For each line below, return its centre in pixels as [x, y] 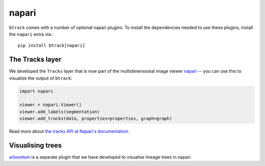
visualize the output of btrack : [40, 78]
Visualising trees [36, 145]
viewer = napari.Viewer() [51, 105]
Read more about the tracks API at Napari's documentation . [69, 131]
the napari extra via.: [31, 34]
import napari [36, 91]
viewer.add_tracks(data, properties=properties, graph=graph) [96, 119]
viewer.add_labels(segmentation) [60, 111]
